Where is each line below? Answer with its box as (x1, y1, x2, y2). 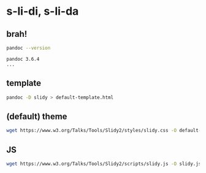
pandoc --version (6, 45, 51, 51)
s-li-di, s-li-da (6, 4, 79, 18)
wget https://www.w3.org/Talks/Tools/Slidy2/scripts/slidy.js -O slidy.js (6, 161, 202, 167)
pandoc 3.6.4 (6, 56, 40, 62)
